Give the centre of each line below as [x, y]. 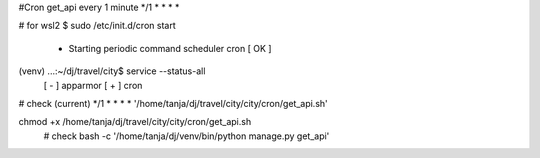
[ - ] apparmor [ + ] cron [93, 85]
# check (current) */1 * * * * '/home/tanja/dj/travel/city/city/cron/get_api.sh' [173, 103]
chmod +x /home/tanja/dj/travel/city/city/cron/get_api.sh [135, 122]
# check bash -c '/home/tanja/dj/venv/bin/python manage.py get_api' [186, 136]
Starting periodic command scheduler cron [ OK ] [170, 48]
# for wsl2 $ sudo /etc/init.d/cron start [97, 26]
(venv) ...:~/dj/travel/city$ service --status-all [112, 71]
